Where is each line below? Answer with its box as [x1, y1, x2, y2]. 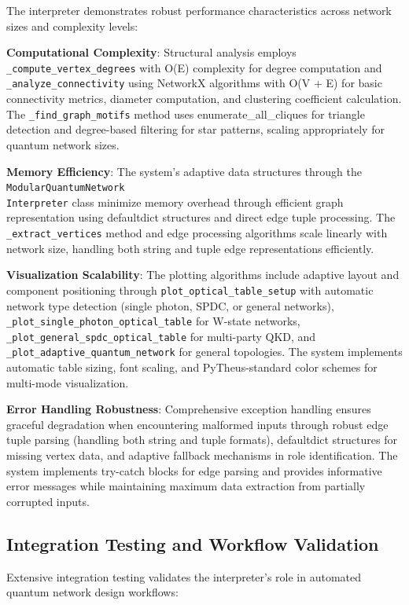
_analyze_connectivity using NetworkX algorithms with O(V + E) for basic [6, 75, 382, 91]
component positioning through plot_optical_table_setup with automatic [6, 281, 374, 298]
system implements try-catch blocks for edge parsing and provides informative [6, 462, 382, 478]
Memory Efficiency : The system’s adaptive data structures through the [6, 163, 362, 179]
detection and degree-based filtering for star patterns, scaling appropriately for [6, 121, 385, 137]
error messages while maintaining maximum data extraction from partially [6, 478, 366, 494]
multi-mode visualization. [6, 374, 129, 390]
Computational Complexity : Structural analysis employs [6, 44, 297, 60]
